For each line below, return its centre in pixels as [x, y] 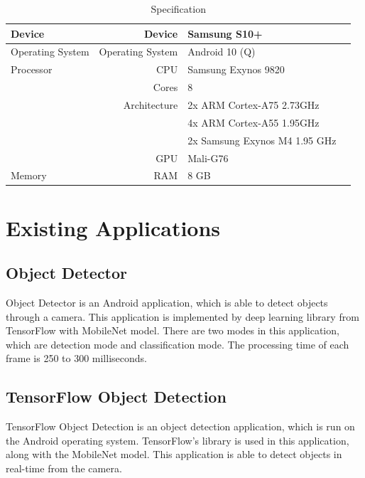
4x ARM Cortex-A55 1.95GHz [254, 122]
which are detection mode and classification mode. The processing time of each [178, 344]
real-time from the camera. [64, 468]
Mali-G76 [208, 158]
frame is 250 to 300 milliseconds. [76, 358]
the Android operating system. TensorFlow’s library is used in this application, [178, 440]
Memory [29, 175]
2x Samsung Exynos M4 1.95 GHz [262, 140]
